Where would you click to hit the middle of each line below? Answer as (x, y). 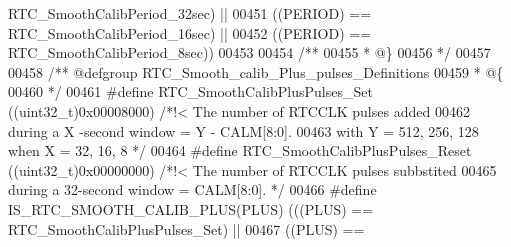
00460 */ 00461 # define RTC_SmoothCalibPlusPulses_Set (190, 91)
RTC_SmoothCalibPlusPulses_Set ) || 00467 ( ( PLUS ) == (186, 228)
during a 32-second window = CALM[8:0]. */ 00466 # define (192, 189)
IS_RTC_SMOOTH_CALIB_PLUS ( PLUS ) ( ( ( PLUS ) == (191, 208)
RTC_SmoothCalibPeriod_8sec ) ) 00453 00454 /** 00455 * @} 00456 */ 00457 (249, 52)
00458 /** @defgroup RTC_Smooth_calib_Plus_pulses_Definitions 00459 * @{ (256, 71)
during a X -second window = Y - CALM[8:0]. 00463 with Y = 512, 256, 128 (243, 130)
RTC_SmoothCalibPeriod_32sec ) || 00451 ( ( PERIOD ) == (190, 13)
